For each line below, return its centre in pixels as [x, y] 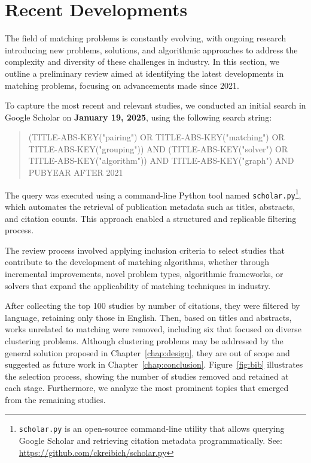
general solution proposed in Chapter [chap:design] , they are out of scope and [147, 352]
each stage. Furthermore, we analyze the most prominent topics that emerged [147, 388]
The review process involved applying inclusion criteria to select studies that [145, 250]
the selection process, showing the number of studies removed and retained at [147, 376]
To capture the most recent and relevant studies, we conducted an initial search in [155, 105]
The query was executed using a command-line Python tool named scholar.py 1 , [153, 194]
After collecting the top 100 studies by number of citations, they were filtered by [153, 306]
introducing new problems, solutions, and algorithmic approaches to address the [151, 49]
